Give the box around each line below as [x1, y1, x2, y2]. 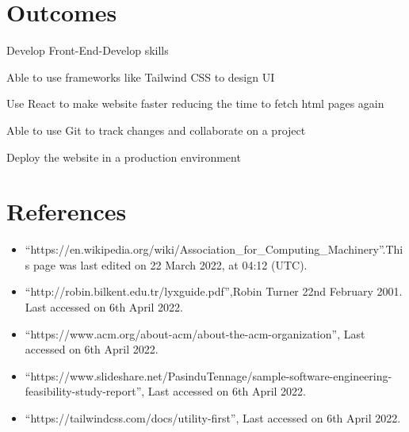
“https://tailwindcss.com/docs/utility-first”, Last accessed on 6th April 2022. [25, 409, 401, 426]
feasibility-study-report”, [25, 383, 145, 400]
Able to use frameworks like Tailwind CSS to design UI [6, 68, 275, 85]
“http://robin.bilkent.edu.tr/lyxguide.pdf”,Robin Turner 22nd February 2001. [25, 283, 403, 300]
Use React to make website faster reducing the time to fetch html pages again [6, 95, 384, 112]
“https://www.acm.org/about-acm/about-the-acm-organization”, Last [25, 325, 365, 342]
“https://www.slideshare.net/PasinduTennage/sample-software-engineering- [25, 367, 392, 384]
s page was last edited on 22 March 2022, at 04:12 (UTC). [25, 256, 308, 273]
